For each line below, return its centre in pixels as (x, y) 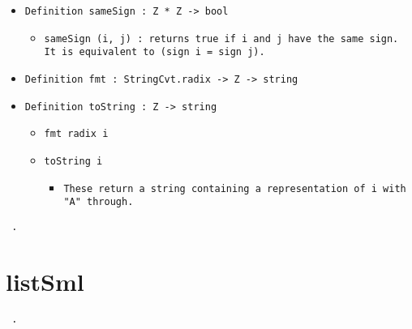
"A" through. (99, 202)
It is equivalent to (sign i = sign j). (154, 52)
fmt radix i (76, 134)
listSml (45, 281)
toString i (73, 161)
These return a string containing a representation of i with (235, 188)
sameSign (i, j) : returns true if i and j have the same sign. (221, 38)
